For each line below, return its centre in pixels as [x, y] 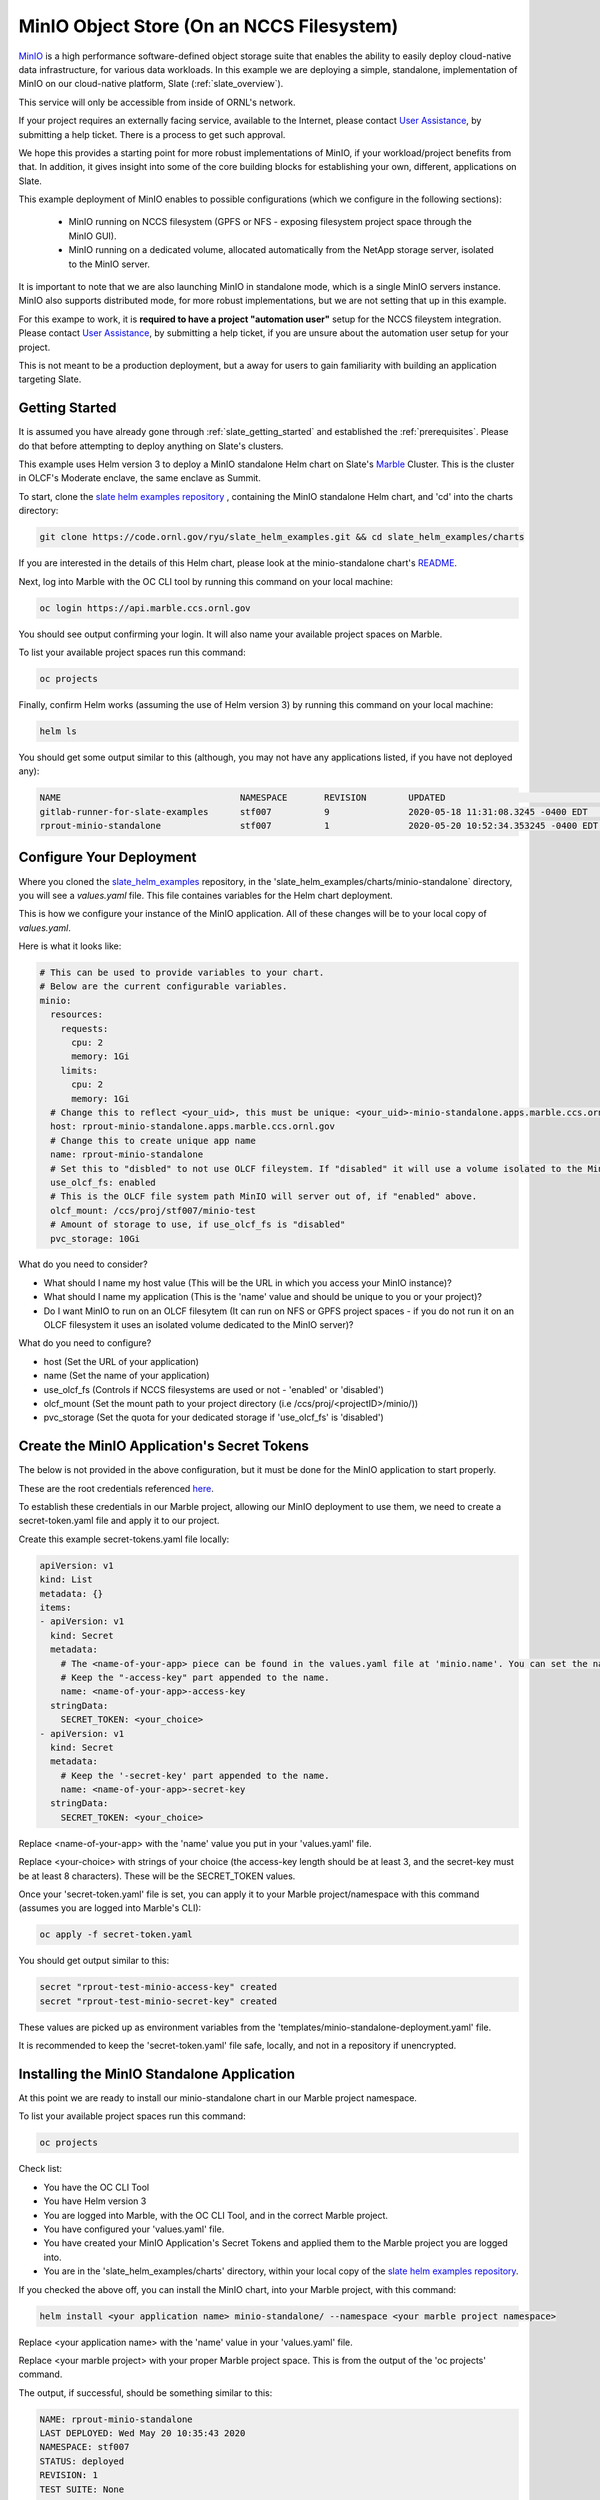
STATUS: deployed [82, 2461]
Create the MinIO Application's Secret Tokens [164, 1446]
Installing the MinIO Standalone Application [156, 2073]
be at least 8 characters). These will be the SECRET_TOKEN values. [157, 1876]
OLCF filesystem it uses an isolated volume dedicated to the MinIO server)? [198, 1325]
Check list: [40, 2169]
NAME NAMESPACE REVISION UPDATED [242, 798]
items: [55, 1608]
